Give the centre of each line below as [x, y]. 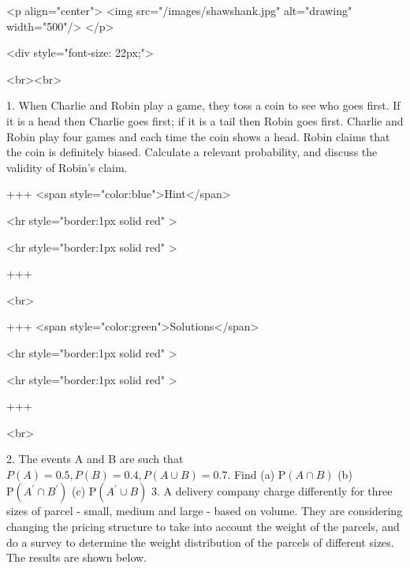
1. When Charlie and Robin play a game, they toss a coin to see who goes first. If [203, 105]
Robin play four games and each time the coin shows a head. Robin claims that [198, 136]
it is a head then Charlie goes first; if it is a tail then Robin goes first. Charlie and [205, 120]
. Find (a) [251, 474]
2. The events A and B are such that [95, 459]
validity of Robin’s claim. [67, 167]
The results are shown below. [77, 557]
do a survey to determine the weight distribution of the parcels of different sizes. [200, 542]
